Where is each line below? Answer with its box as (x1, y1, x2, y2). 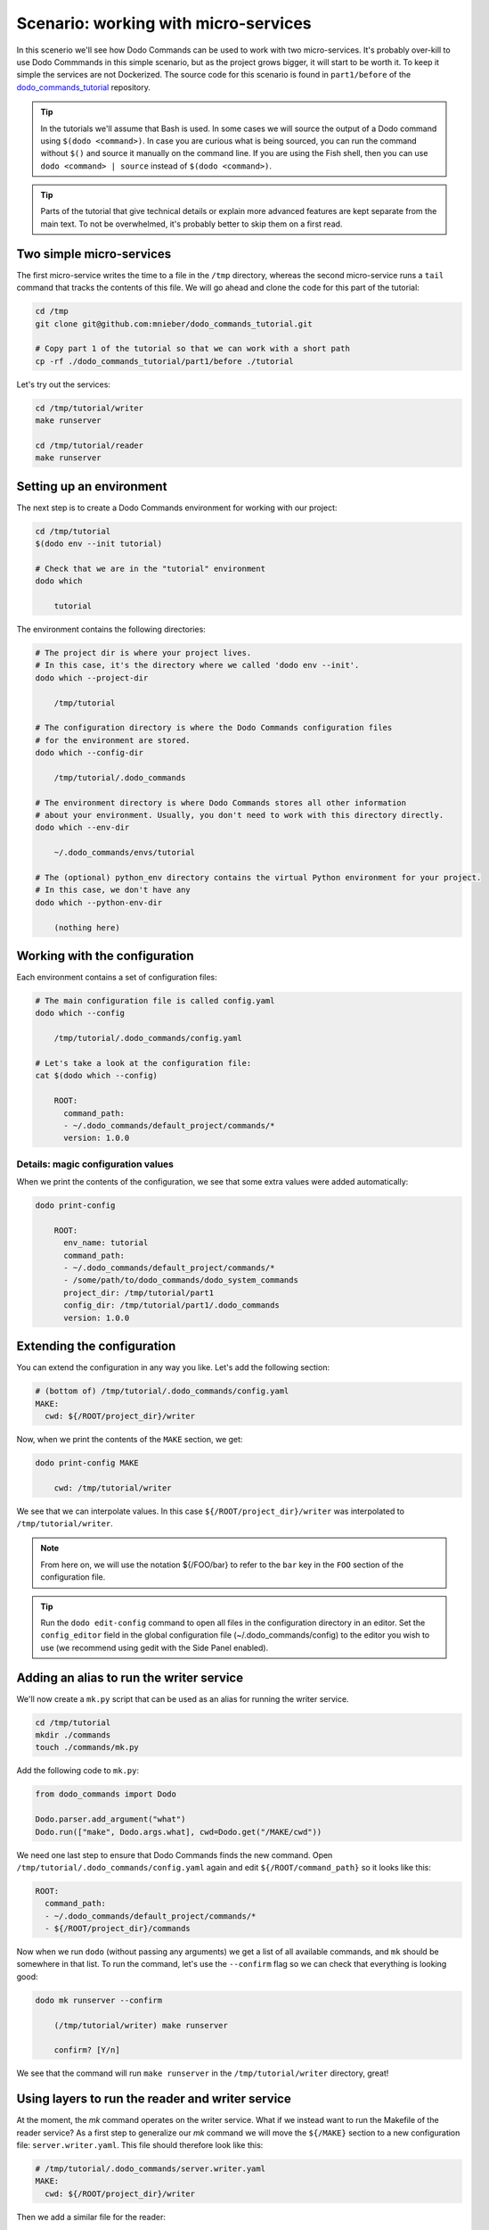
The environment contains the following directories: (16, 624, 207, 635)
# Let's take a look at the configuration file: (35, 1058, 252, 1069)
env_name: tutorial (63, 1238, 149, 1248)
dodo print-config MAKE (35, 1458, 140, 1467)
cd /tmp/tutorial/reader (35, 440, 144, 450)
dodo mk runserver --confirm (35, 1995, 163, 2005)
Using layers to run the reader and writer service (16, 2092, 291, 2107)
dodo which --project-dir (35, 673, 149, 682)
